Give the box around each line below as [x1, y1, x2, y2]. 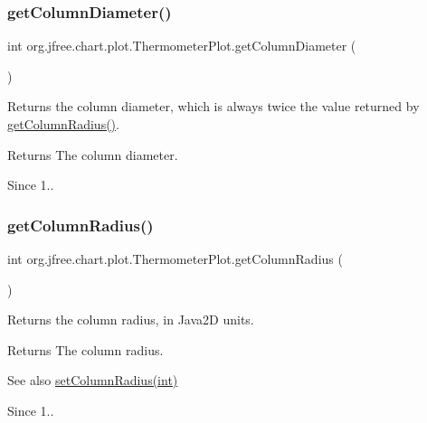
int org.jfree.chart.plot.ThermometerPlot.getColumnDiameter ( [7, 36, 356, 55]
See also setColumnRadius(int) [7, 371, 178, 390]
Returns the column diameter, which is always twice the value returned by [7, 97, 420, 116]
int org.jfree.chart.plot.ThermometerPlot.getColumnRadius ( [7, 249, 343, 268]
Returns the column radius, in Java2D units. [7, 310, 254, 329]
